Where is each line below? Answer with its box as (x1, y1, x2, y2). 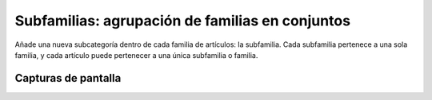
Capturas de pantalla (14, 71, 122, 85)
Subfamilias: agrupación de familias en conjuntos (14, 12, 351, 29)
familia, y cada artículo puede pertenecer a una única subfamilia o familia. (14, 50, 258, 60)
